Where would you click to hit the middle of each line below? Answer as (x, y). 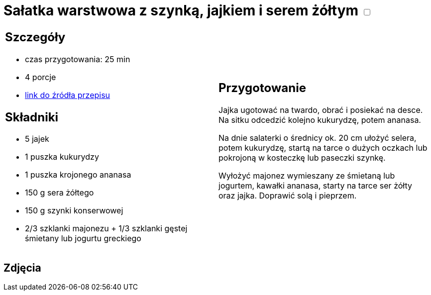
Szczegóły (35, 37)
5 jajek (37, 139)
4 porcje (41, 77)
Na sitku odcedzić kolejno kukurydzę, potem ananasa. (320, 120)
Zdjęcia (22, 268)
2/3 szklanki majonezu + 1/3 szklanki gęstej (106, 229)
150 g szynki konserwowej (74, 211)
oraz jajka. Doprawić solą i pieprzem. (288, 196)
